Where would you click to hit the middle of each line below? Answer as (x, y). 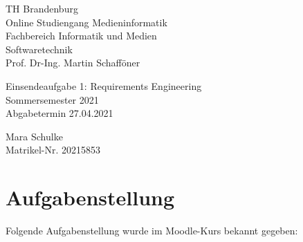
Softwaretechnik (39, 49)
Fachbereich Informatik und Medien (81, 36)
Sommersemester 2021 (52, 99)
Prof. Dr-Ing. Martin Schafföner (73, 63)
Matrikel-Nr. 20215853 (53, 150)
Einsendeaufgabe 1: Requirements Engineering (104, 85)
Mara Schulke (34, 136)
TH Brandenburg (42, 8)
